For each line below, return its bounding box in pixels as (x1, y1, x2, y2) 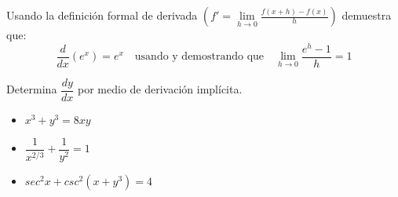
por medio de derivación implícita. (78, 81, 243, 97)
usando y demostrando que (134, 51, 265, 63)
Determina (6, 81, 57, 97)
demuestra (341, 7, 392, 23)
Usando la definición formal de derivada (6, 7, 198, 23)
